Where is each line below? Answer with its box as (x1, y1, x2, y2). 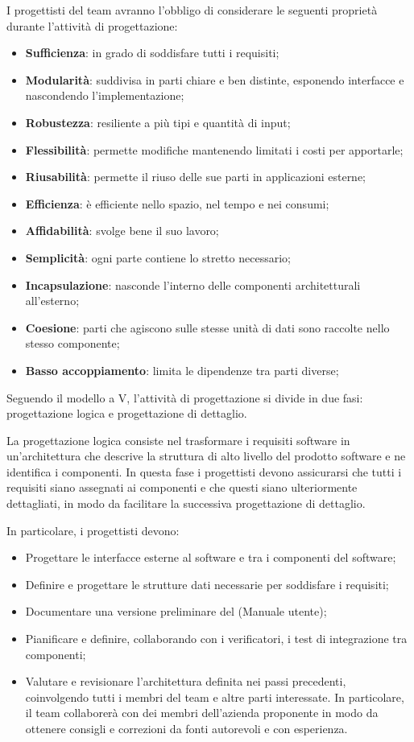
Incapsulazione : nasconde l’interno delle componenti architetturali (25, 276, 361, 293)
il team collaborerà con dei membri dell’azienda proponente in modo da (25, 704, 379, 721)
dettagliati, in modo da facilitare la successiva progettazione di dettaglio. (6, 495, 366, 512)
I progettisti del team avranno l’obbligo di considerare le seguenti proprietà (6, 2, 378, 18)
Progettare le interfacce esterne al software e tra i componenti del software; (25, 549, 396, 566)
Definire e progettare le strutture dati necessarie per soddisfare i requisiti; (25, 575, 389, 592)
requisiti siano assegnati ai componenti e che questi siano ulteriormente (6, 479, 358, 496)
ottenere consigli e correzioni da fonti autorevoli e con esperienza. (25, 720, 348, 736)
